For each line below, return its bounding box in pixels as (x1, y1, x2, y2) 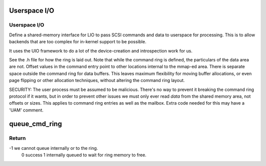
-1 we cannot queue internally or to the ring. (9, 145, 98, 151)
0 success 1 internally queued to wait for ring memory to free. (21, 152, 147, 158)
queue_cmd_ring (9, 120, 62, 128)
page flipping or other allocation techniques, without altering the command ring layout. (9, 78, 185, 83)
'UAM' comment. (9, 107, 44, 113)
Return (9, 135, 26, 142)
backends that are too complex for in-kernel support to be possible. (9, 39, 146, 45)
